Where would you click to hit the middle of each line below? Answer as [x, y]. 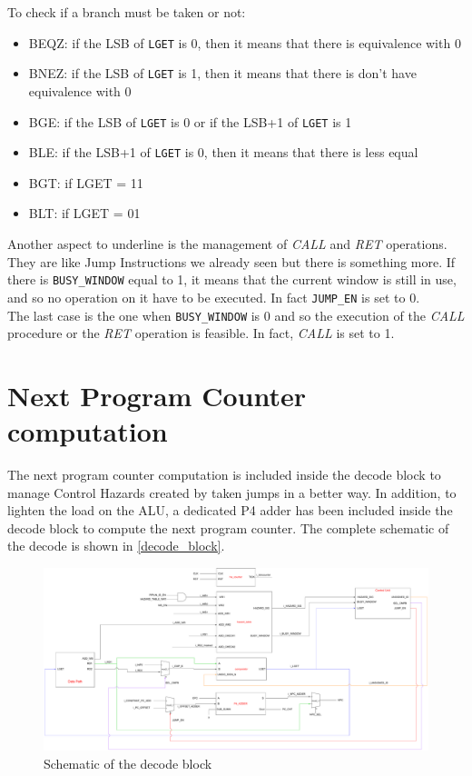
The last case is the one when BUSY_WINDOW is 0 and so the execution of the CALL [236, 315]
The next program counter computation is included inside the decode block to [224, 475]
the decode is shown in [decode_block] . [116, 546]
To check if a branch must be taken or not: [127, 12]
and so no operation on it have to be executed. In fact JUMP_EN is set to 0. [214, 297]
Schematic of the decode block [128, 763]
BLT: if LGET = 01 [84, 213]
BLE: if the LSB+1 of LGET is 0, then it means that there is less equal [223, 152]
